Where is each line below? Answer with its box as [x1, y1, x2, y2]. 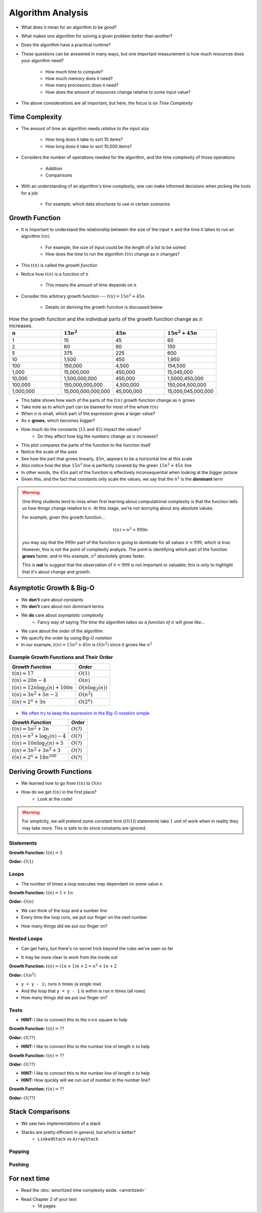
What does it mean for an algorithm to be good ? [21, 24, 117, 30]
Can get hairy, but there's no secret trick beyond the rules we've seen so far [21, 945, 173, 951]
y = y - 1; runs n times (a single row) [21, 981, 102, 987]
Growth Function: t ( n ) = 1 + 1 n [9, 889, 74, 895]
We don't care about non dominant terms [21, 603, 104, 609]
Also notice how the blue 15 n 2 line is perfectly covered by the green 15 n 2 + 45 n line [21, 462, 192, 468]
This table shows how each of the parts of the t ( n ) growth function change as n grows [21, 397, 195, 403]
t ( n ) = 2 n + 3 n [12, 698, 46, 705]
